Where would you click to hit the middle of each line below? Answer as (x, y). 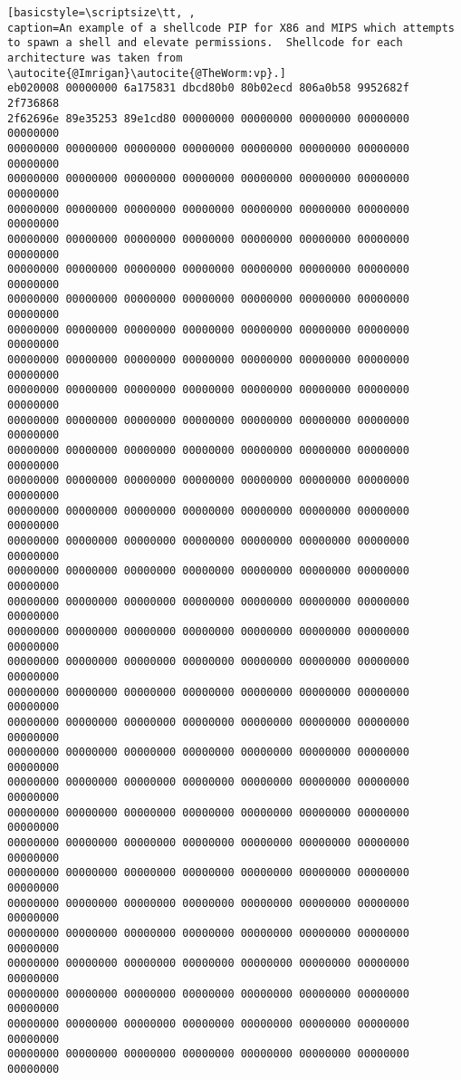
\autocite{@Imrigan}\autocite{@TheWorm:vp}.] (147, 73)
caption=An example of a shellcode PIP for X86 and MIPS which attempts (231, 28)
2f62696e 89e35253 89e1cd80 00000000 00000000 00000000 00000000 (208, 118)
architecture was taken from (95, 58)
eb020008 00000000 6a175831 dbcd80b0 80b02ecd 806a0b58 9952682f (208, 88)
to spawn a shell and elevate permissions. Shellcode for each (205, 43)
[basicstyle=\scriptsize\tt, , (101, 13)
